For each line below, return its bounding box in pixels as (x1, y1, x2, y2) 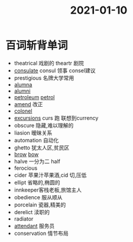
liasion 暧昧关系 (14, 129, 53, 136)
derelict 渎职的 (14, 208, 50, 215)
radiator (14, 215, 34, 222)
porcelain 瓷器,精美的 (14, 201, 66, 208)
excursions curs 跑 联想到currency (14, 114, 99, 122)
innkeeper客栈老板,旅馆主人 (14, 186, 82, 193)
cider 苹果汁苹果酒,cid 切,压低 (14, 171, 87, 179)
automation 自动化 (14, 136, 59, 144)
